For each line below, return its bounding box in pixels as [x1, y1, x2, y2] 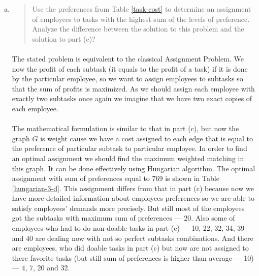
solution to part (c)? [32, 33, 95, 44]
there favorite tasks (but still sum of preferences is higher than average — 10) [12, 252, 254, 263]
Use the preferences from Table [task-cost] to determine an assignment [32, 4, 251, 14]
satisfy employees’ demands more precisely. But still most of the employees [12, 202, 245, 213]
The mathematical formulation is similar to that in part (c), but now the [12, 123, 239, 134]
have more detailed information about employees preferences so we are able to [12, 193, 254, 203]
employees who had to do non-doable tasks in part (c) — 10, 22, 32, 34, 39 [12, 223, 245, 233]
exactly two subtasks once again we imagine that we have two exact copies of [12, 93, 252, 104]
